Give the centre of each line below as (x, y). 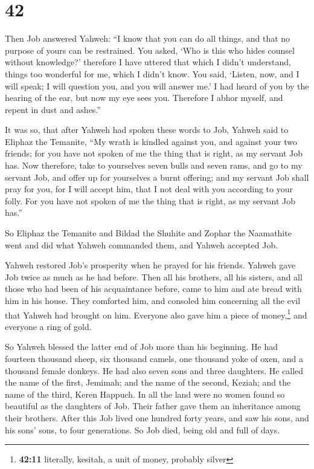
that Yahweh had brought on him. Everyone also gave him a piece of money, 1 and (156, 314)
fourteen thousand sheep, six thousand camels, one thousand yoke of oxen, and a (154, 359)
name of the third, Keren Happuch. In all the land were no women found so (145, 394)
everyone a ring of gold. (48, 326)
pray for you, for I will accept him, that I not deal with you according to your (149, 189)
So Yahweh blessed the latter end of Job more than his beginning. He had (142, 347)
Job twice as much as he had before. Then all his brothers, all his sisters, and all (154, 277)
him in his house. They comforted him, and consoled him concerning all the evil (153, 300)
